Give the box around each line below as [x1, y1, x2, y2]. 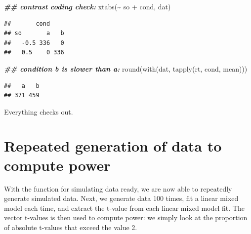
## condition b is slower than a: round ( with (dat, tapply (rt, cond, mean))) [4, 63, 248, 74]
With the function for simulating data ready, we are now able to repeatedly [4, 183, 232, 194]
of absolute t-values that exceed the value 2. [4, 222, 137, 233]
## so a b [4, 30, 64, 37]
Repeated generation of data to [4, 135, 222, 156]
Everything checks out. [4, 106, 73, 117]
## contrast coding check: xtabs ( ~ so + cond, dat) [4, 1, 171, 11]
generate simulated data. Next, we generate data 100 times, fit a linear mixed [4, 193, 239, 203]
